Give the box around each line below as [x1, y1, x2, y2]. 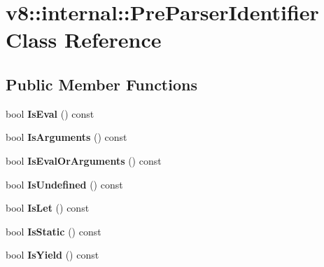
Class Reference [6, 25, 162, 54]
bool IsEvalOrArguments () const [6, 153, 162, 167]
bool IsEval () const [6, 106, 94, 121]
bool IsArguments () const [6, 130, 127, 144]
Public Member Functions [6, 73, 197, 95]
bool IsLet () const [6, 200, 90, 215]
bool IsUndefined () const [6, 177, 123, 191]
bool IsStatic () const [6, 224, 101, 238]
